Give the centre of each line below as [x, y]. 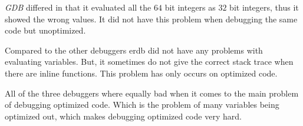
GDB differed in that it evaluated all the [78, 7]
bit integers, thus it [264, 7]
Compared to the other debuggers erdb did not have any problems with [134, 50]
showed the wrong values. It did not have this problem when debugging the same [151, 19]
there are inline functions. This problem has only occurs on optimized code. [141, 73]
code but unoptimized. [45, 30]
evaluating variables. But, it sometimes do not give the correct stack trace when [149, 62]
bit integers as [190, 7]
